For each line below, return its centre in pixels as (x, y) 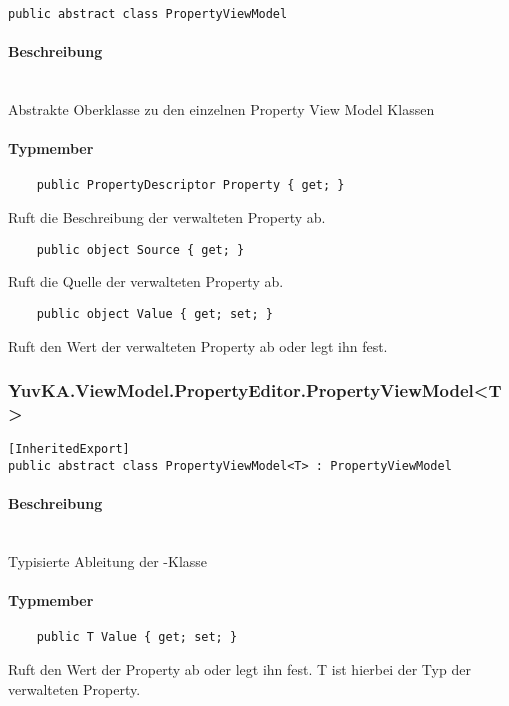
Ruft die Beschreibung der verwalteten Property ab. (167, 217)
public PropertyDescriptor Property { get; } (190, 185)
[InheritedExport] (69, 449)
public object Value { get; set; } (154, 313)
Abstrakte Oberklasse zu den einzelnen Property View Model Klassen (221, 109)
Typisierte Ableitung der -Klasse (108, 561)
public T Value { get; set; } (137, 637)
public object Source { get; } (140, 249)
